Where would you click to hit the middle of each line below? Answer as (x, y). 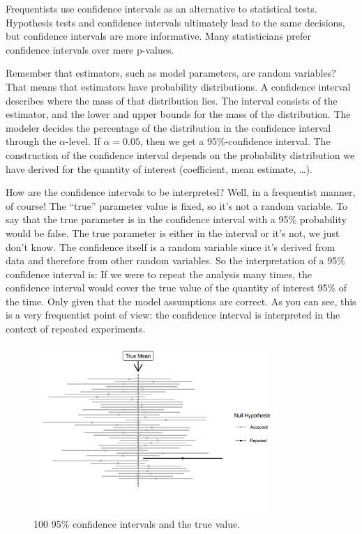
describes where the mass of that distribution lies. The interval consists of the (172, 100)
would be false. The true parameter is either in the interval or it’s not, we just (173, 232)
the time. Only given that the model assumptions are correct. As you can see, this (181, 301)
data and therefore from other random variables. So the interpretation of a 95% (175, 260)
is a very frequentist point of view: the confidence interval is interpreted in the (173, 315)
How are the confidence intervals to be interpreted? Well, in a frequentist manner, (181, 192)
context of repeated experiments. (76, 329)
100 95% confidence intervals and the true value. (137, 524)
